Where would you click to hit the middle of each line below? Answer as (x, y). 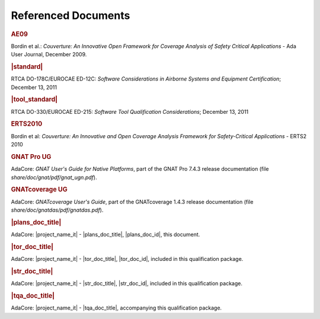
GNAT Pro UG (31, 157)
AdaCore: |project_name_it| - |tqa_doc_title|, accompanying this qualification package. (116, 308)
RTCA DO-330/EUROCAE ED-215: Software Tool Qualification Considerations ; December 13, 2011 (130, 111)
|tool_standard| (34, 100)
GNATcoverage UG (39, 190)
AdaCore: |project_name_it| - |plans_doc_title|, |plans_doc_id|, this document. (105, 235)
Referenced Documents (71, 15)
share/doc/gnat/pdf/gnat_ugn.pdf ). (54, 177)
